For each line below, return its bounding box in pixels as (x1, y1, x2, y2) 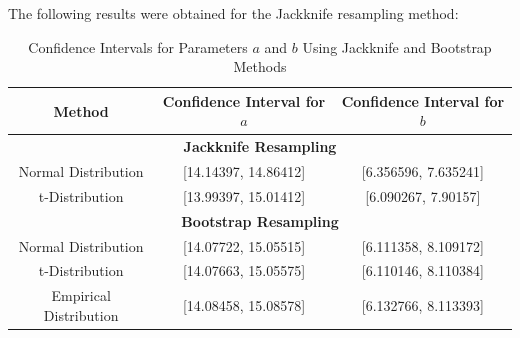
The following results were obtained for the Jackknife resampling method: (8, 3, 459, 23)
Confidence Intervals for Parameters (28, 36, 248, 57)
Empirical (51, 285, 111, 306)
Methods (233, 56, 287, 77)
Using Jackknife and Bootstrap (302, 36, 492, 57)
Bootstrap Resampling (181, 210, 339, 231)
